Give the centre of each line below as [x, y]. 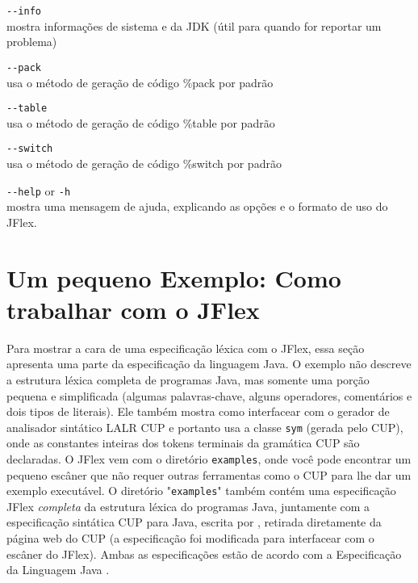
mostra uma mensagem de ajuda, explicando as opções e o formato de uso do [197, 206]
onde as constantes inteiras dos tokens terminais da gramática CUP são [183, 443]
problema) [32, 42]
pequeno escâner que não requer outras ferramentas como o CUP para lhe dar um [209, 474]
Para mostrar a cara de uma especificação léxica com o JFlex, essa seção [186, 348]
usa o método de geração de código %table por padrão [141, 122]
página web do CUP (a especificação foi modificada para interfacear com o [190, 538]
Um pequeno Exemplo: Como [174, 277]
